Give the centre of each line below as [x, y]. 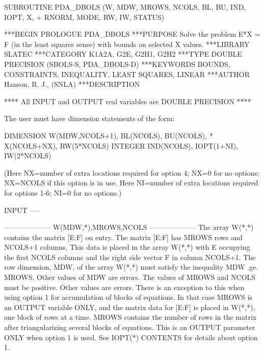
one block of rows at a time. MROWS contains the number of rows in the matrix [130, 317]
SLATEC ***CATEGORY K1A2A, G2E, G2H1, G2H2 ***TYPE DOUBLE [123, 54]
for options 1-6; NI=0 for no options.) [63, 192]
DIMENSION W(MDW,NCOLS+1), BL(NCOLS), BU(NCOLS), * [109, 135]
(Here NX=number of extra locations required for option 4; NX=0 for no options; [132, 172]
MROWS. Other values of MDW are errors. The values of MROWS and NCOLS [130, 277]
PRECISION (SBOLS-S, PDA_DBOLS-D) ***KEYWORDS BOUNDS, [117, 64]
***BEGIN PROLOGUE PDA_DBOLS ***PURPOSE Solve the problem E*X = [132, 34]
